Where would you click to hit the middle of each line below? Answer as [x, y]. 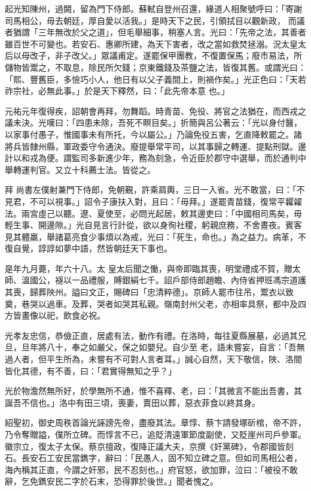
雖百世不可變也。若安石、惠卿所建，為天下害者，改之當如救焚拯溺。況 [143, 43]
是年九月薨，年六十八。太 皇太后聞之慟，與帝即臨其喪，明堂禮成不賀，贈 [149, 268]
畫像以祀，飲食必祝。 [63, 315]
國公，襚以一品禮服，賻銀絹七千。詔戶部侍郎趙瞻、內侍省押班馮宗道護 [168, 280]
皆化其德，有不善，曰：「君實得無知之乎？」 [91, 370]
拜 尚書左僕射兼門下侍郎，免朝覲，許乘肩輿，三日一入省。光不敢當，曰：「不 [155, 190]
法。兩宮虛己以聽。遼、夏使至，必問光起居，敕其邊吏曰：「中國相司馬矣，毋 [153, 213]
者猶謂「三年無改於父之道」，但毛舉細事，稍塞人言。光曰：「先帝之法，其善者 [155, 32]
